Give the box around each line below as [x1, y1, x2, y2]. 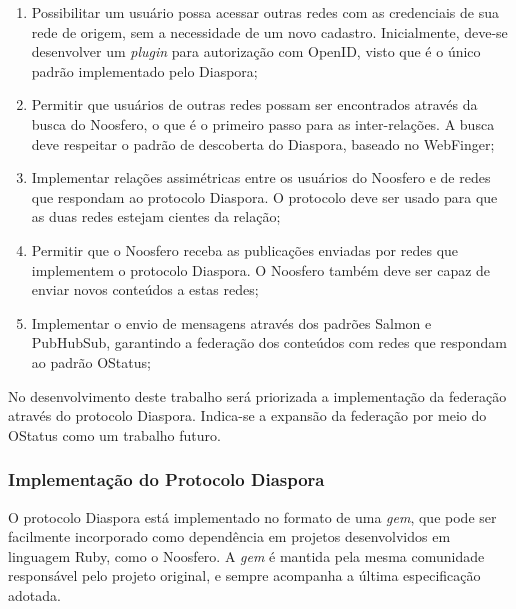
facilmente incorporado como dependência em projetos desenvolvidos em [8, 526, 451, 547]
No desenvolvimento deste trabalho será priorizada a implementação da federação [8, 385, 507, 406]
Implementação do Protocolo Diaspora [8, 467, 325, 492]
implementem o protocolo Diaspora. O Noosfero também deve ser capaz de [31, 259, 491, 280]
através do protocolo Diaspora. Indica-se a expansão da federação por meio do [8, 405, 487, 426]
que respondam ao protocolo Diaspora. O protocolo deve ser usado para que [31, 186, 498, 207]
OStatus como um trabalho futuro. [8, 424, 221, 445]
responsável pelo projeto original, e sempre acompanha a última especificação [8, 565, 481, 586]
